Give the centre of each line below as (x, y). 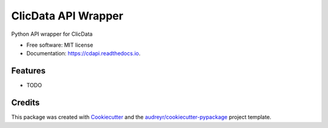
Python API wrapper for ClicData (52, 34)
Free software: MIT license (60, 45)
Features (28, 71)
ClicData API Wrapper (67, 16)
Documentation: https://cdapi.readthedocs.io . (84, 53)
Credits (26, 103)
